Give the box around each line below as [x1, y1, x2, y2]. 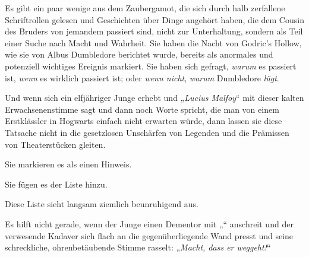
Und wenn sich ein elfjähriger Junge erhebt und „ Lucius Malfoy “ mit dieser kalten [5, 91, 304, 104]
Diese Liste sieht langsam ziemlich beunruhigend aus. [5, 198, 198, 210]
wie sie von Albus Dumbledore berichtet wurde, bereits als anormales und [5, 48, 273, 61]
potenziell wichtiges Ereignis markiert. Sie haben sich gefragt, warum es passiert [5, 59, 297, 72]
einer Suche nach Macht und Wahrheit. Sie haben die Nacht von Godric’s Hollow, [5, 36, 302, 49]
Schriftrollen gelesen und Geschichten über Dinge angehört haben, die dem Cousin [5, 13, 304, 26]
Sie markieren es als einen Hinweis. [5, 158, 132, 170]
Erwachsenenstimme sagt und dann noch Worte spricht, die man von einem [5, 103, 279, 115]
